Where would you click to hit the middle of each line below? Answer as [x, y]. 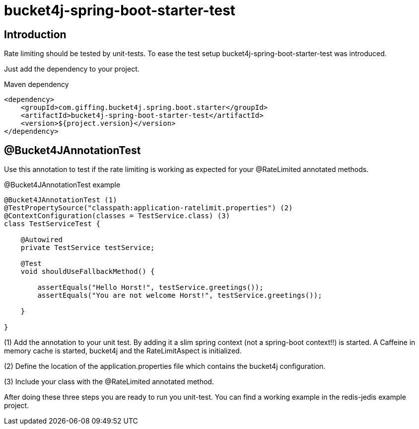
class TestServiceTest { [52, 224]
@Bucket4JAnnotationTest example [62, 185]
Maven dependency [36, 85]
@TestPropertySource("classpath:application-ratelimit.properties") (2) [148, 208]
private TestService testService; [88, 248]
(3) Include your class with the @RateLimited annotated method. [109, 382]
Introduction [35, 34]
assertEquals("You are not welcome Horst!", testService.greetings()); [180, 296]
